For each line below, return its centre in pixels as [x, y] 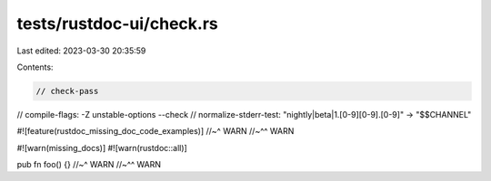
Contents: [35, 67]
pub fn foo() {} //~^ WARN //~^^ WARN [89, 165]
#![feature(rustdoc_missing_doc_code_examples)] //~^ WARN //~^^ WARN [155, 131]
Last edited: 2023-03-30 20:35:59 [81, 51]
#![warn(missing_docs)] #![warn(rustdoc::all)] [102, 148]
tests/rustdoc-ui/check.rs [117, 24]
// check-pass [67, 91]
